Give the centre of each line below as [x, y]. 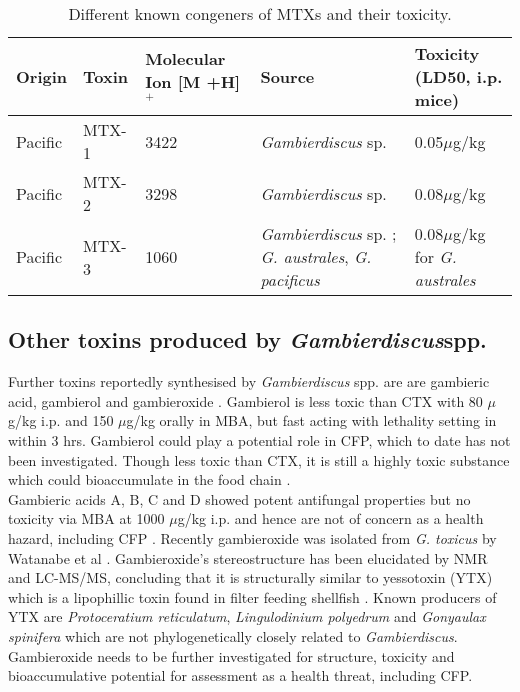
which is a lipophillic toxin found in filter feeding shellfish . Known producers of [252, 596]
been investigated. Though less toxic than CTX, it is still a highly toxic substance [259, 459]
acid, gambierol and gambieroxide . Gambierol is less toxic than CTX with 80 [245, 400]
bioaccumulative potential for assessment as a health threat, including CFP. [240, 675]
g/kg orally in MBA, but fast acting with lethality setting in [311, 420]
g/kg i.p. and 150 [61, 420]
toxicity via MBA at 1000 [86, 518]
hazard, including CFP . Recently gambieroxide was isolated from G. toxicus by [252, 537]
